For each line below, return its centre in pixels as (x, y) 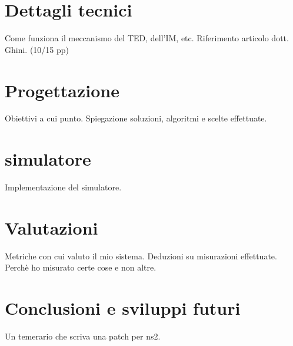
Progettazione (62, 90)
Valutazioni (51, 227)
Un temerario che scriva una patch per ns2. (83, 336)
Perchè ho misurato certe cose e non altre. (81, 267)
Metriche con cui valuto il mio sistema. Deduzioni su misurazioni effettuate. (141, 256)
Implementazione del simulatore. (63, 187)
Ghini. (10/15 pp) (37, 49)
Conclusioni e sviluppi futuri (123, 308)
